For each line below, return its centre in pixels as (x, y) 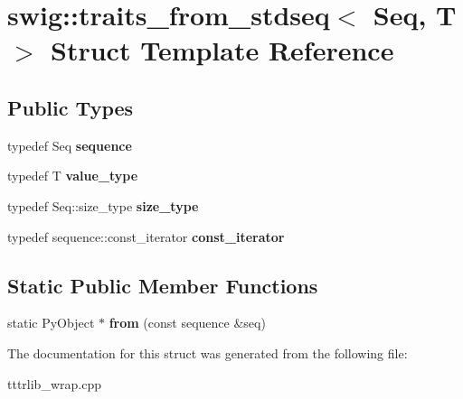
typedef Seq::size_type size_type (103, 205)
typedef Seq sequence (70, 145)
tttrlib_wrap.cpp (54, 383)
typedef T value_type (73, 176)
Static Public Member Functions (163, 285)
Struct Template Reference (222, 50)
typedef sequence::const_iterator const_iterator (146, 236)
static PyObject (51, 323)
